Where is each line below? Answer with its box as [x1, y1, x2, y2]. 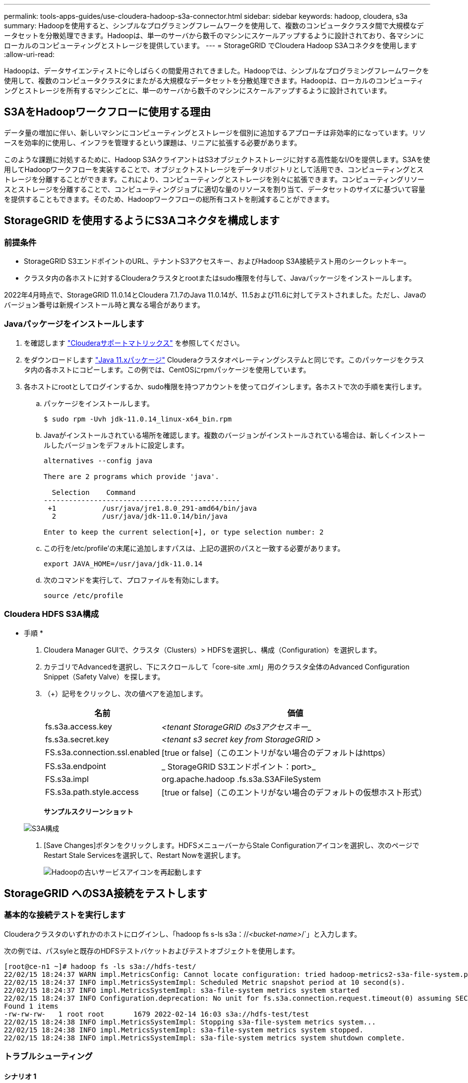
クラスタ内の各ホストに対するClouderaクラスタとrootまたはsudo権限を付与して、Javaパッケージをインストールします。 [24, 274, 416, 283]
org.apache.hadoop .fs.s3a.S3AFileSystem [162, 774, 321, 784]
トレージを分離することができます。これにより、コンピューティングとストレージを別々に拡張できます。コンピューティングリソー [4, 175, 425, 183]
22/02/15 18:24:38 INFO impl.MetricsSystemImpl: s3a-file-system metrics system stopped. [4, 1025, 363, 1034]
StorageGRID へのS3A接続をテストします [4, 887, 207, 900]
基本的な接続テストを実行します [4, 910, 126, 920]
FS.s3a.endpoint [45, 761, 106, 771]
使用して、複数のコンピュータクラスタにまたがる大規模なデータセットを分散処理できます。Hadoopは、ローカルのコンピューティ [4, 76, 424, 85]
